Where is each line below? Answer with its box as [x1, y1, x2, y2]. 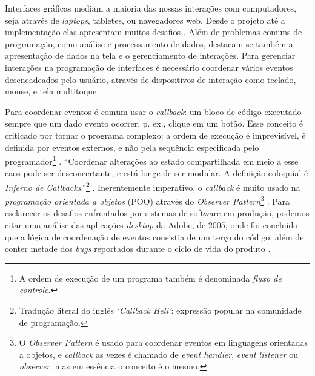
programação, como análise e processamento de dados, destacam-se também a [5, 37, 293, 50]
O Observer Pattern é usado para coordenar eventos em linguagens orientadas [19, 336, 308, 349]
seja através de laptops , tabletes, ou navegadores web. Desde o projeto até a [5, 13, 285, 26]
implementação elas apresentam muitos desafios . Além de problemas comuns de [5, 25, 302, 38]
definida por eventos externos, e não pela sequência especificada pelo [5, 140, 259, 153]
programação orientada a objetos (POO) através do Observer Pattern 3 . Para [5, 193, 290, 207]
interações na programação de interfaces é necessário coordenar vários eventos [5, 61, 293, 73]
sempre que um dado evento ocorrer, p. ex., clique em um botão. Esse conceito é [5, 117, 303, 130]
